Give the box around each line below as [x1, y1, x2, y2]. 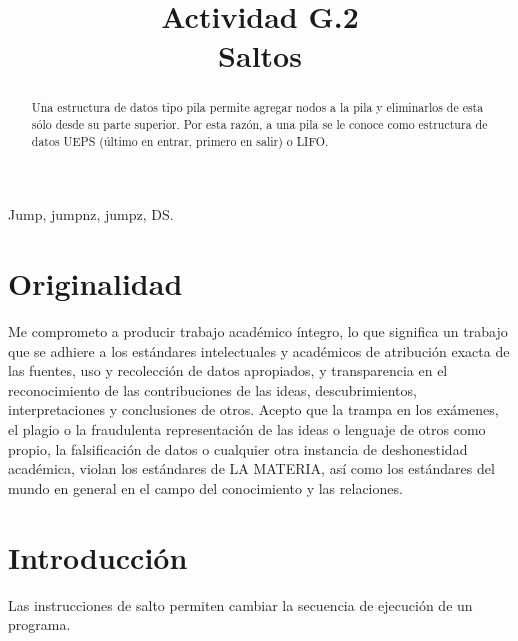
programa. [8, 614, 71, 635]
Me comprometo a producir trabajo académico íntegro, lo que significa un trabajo [8, 321, 508, 342]
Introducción [8, 536, 188, 577]
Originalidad [8, 263, 183, 304]
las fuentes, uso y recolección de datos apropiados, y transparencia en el [8, 360, 448, 381]
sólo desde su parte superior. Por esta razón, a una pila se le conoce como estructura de [31, 116, 488, 133]
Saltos [218, 35, 302, 76]
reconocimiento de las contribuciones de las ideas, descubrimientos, [8, 379, 417, 400]
